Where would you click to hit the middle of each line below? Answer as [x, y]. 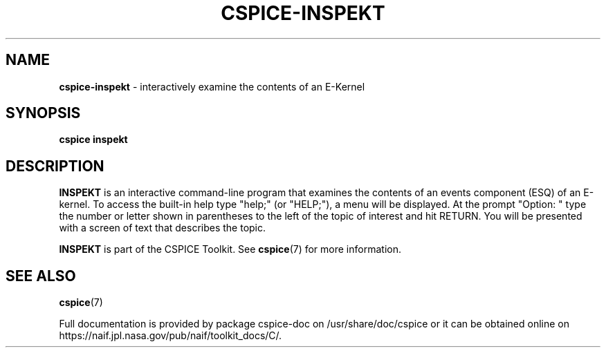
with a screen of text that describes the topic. [163, 228]
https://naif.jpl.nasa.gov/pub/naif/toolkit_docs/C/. [171, 336]
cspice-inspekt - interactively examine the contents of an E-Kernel [212, 86]
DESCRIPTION [55, 166]
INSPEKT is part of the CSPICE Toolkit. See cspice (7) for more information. [230, 249]
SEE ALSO [41, 276]
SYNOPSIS [43, 113]
